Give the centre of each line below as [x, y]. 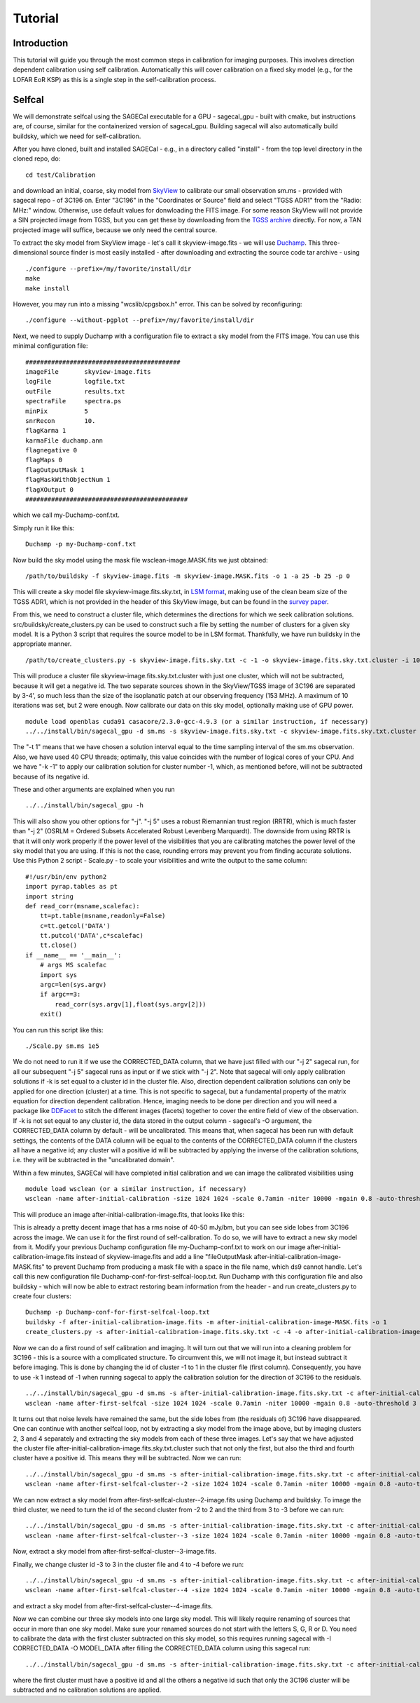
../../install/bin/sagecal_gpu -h [84, 806]
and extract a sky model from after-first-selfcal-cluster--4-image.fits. [113, 1606]
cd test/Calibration [61, 175]
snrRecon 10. [61, 420]
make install [48, 288]
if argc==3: [60, 995]
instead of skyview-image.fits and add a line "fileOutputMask [164, 1257]
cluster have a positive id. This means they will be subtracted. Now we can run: [127, 1458]
